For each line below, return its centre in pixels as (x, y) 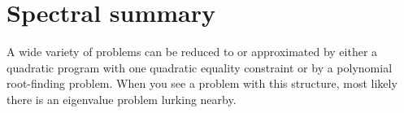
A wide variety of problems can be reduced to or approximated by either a (192, 52)
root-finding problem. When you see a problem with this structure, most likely (202, 83)
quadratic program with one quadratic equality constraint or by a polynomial (200, 67)
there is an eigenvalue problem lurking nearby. (122, 99)
